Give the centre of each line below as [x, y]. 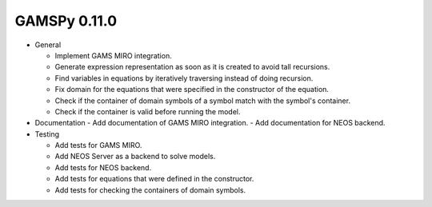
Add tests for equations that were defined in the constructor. [154, 179]
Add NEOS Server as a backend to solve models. [135, 157]
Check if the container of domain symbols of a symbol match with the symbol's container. [203, 101]
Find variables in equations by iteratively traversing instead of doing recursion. [184, 78]
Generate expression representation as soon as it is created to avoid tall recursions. [192, 67]
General [48, 45]
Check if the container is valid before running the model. [148, 111]
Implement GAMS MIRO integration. [113, 55]
